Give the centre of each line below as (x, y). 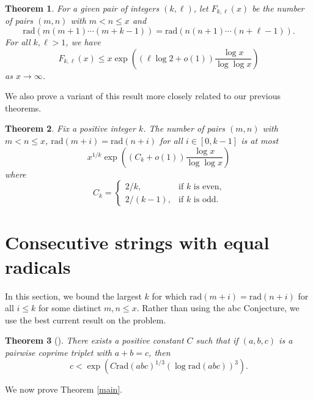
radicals (38, 266)
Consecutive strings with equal (137, 242)
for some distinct (70, 308)
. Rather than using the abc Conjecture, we (218, 308)
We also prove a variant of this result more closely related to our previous (143, 96)
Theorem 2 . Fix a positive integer (70, 128)
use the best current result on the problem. (86, 319)
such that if (217, 340)
